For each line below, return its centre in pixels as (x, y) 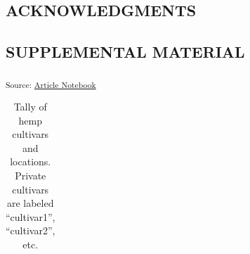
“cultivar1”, (31, 216)
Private (31, 176)
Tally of (30, 107)
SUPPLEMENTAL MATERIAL (125, 52)
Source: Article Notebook (51, 84)
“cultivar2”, (31, 230)
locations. (31, 161)
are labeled (30, 203)
